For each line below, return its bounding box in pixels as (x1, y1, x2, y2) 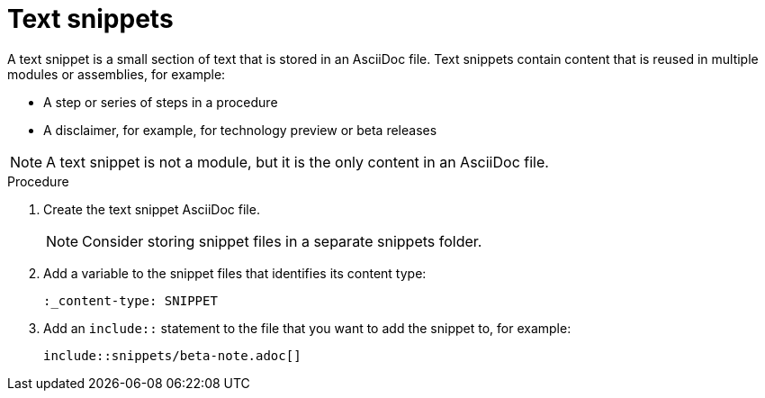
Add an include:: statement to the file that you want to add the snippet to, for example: (43, 320, 571, 336)
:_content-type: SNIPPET (43, 293, 218, 308)
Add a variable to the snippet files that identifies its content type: (43, 265, 427, 281)
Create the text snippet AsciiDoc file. (43, 201, 260, 217)
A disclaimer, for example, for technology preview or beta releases (43, 122, 437, 138)
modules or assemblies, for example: (7, 66, 226, 82)
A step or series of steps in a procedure (43, 94, 278, 110)
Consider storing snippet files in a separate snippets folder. (82, 231, 482, 250)
